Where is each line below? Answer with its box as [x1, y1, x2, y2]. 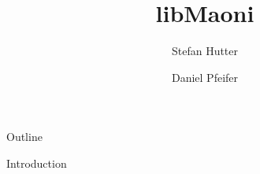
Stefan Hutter [171, 43, 239, 59]
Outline [6, 128, 43, 145]
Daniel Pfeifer [171, 68, 239, 85]
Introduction [6, 154, 67, 171]
